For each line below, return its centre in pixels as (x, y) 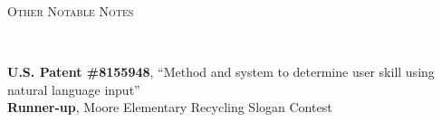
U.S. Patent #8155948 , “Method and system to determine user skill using (221, 72)
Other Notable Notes (71, 11)
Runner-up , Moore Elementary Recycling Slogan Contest (170, 107)
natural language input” (74, 89)
